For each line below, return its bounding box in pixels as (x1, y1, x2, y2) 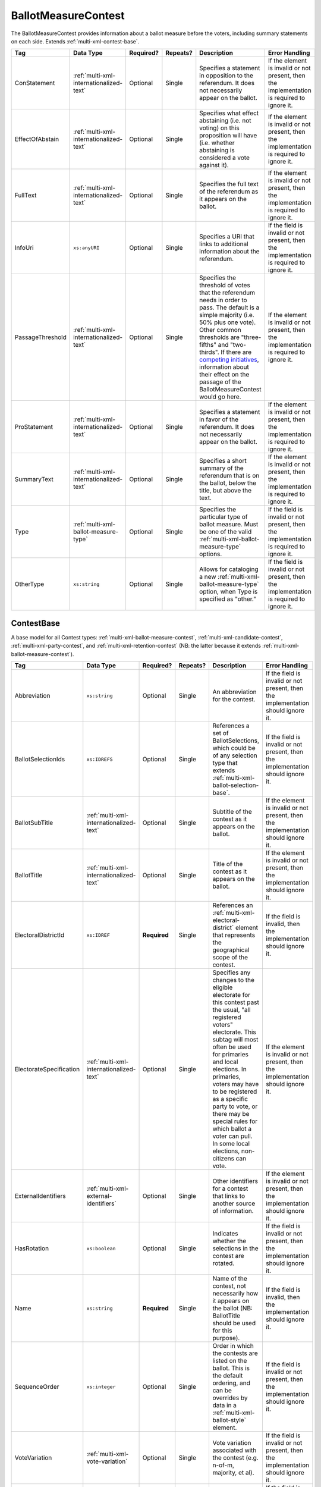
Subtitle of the (212, 808, 252, 816)
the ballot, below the (199, 479, 257, 487)
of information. (212, 1207, 254, 1215)
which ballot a (212, 1125, 252, 1133)
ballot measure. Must (199, 520, 259, 529)
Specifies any (212, 968, 251, 977)
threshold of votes (199, 281, 251, 290)
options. (199, 550, 222, 559)
